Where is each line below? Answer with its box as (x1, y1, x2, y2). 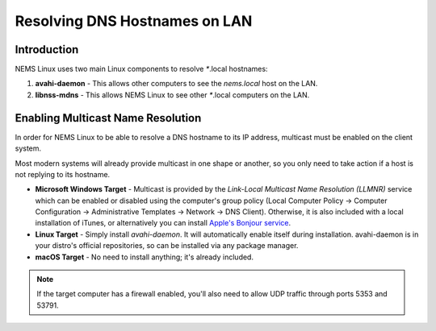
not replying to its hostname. (15, 169, 111, 179)
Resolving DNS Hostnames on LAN (15, 12, 253, 30)
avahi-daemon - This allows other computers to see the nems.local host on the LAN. (35, 79, 318, 89)
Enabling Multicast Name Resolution (15, 111, 202, 125)
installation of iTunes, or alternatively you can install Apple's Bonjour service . (35, 218, 291, 228)
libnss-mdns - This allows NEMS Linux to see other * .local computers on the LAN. (35, 89, 310, 100)
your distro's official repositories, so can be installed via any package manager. (35, 241, 299, 250)
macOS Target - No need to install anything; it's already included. (35, 252, 254, 262)
